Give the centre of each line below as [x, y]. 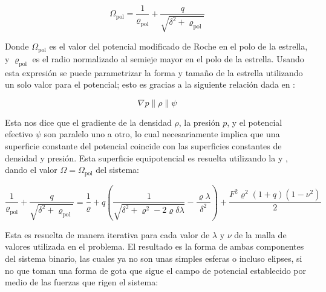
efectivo [19, 134]
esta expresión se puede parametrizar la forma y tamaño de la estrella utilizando [154, 72]
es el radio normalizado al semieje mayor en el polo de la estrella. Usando [168, 58]
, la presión [199, 122]
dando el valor [31, 170]
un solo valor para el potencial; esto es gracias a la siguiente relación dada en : [150, 84]
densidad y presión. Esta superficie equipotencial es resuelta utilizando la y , [146, 157]
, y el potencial [255, 122]
